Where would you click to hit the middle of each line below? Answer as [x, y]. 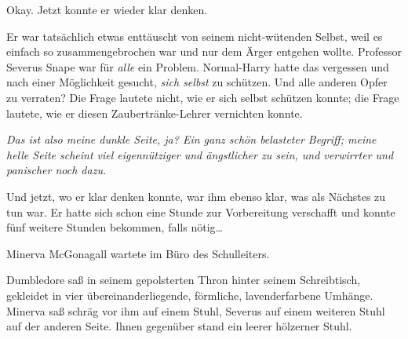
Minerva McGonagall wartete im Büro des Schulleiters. [138, 253]
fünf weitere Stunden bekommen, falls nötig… [115, 227]
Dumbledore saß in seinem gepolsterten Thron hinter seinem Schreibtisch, [184, 280]
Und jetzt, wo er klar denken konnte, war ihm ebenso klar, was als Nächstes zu [196, 196]
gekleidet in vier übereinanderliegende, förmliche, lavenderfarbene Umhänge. [190, 295]
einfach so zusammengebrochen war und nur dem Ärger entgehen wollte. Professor [204, 51]
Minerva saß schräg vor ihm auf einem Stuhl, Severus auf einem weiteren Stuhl [196, 310]
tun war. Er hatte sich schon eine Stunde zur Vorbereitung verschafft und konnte [201, 211]
